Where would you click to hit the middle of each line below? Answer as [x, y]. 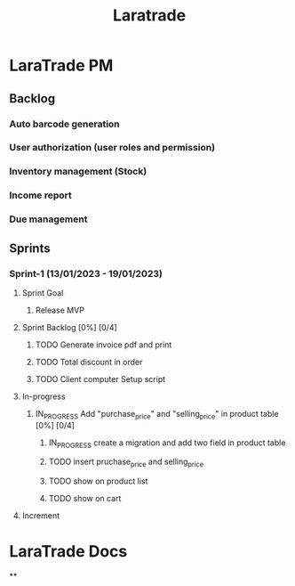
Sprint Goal [43, 293]
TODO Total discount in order [89, 362]
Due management [48, 219]
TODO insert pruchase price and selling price [126, 463]
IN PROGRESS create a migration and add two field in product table [167, 444]
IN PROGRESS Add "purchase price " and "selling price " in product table [157, 415]
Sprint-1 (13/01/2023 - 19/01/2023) [86, 273]
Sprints [30, 248]
